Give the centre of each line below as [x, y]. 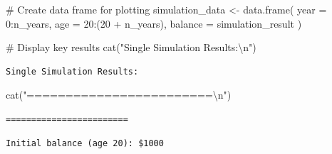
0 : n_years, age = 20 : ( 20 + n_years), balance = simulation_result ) [154, 23]
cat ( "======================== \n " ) [119, 95]
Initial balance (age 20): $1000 [85, 143]
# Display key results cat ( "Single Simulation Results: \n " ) [131, 47]
